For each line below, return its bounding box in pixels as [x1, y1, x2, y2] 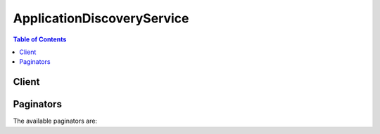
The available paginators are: [13, 116, 98, 126]
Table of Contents [13, 35, 67, 43]
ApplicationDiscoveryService [13, 11, 189, 26]
